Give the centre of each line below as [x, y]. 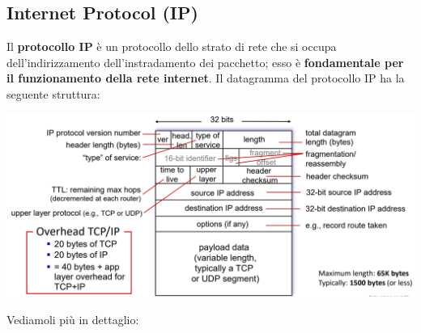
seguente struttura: [53, 93]
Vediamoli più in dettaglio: [73, 319]
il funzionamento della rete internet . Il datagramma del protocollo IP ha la [206, 78]
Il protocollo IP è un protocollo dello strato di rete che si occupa [172, 46]
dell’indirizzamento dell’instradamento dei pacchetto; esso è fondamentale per [205, 62]
